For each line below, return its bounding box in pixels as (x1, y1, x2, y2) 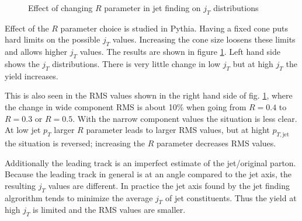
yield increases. (5, 69, 58, 82)
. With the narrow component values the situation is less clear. (72, 112, 297, 124)
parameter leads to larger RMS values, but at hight (86, 124, 270, 136)
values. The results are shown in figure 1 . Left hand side (79, 45, 280, 58)
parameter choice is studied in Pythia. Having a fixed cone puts (60, 22, 288, 34)
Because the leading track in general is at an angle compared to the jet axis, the (5, 168, 291, 180)
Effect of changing (28, 2, 93, 13)
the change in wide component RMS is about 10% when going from (5, 100, 247, 113)
